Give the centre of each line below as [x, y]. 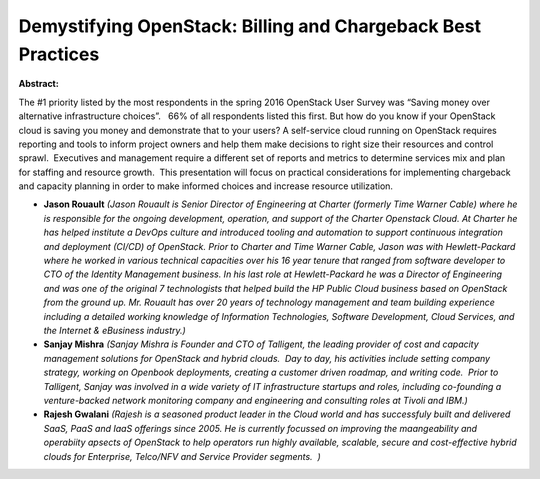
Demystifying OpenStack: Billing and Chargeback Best [250, 26]
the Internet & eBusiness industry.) [115, 330]
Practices [59, 54]
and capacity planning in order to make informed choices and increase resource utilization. [206, 186]
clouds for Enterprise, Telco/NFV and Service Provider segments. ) [182, 456]
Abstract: [38, 84]
